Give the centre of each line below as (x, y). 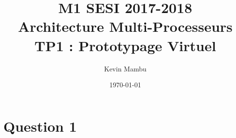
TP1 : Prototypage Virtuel (125, 45)
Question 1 (40, 126)
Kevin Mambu (125, 68)
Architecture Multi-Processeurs (125, 26)
